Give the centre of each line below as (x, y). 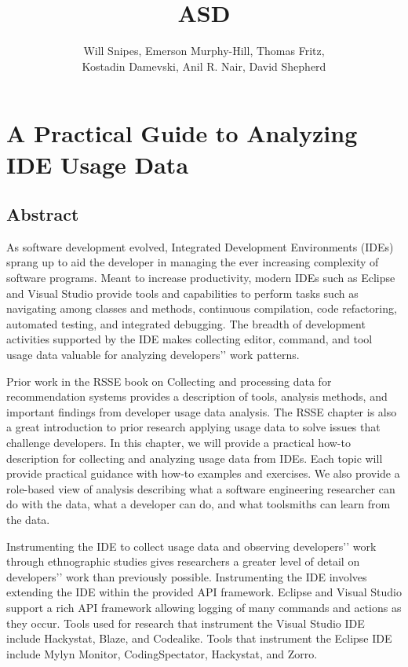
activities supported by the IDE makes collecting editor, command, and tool (189, 339)
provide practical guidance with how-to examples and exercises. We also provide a (203, 473)
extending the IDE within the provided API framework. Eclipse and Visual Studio (204, 592)
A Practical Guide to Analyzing (182, 133)
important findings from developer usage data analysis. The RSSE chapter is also (202, 411)
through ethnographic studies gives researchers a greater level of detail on (183, 561)
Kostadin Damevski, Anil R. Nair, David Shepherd (204, 66)
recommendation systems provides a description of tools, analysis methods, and (197, 396)
